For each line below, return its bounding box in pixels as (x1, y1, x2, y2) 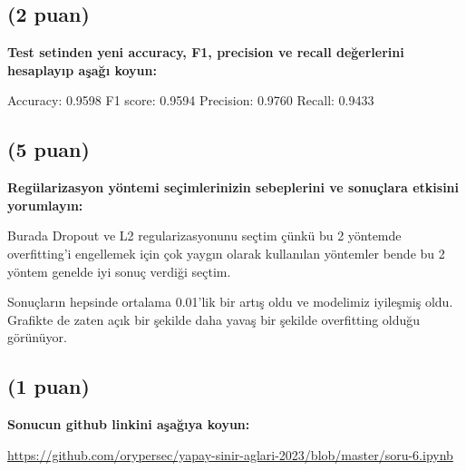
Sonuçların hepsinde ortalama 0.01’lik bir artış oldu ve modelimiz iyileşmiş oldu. (7, 292, 453, 311)
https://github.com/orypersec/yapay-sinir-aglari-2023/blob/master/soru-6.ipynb (7, 445, 453, 464)
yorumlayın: (7, 195, 83, 214)
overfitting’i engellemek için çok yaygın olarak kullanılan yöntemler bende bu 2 (7, 243, 445, 262)
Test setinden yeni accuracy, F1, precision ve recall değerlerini (7, 43, 404, 62)
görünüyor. (7, 328, 67, 347)
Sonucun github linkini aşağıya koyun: (7, 415, 250, 434)
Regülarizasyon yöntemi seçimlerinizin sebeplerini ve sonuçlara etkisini (7, 178, 460, 197)
